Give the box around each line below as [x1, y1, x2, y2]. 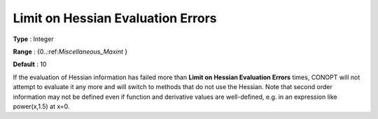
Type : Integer [13, 35, 54, 43]
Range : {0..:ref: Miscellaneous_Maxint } [13, 47, 128, 56]
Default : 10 [13, 60, 47, 69]
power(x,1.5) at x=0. [13, 102, 70, 111]
